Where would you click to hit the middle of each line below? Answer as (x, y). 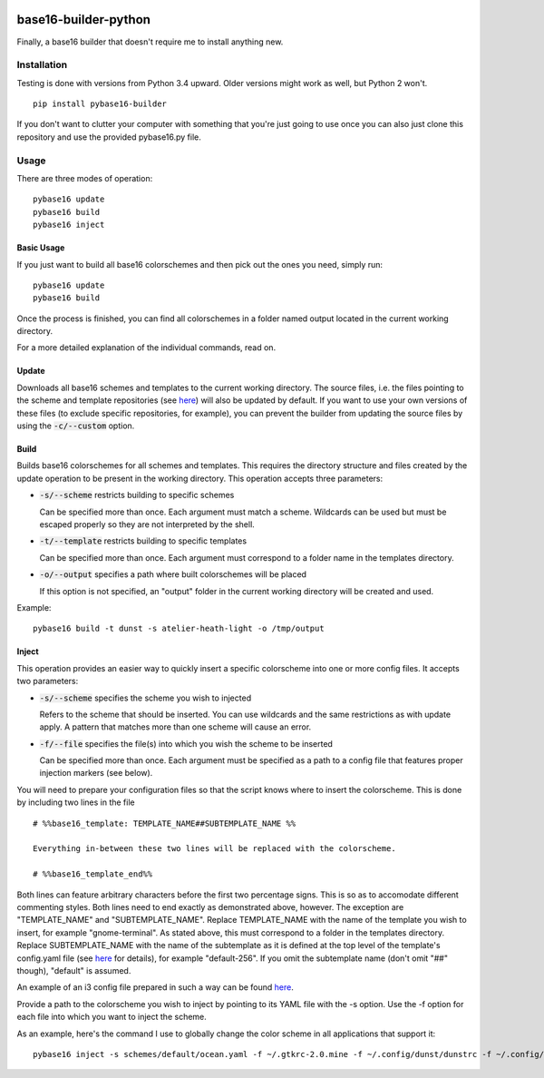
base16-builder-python (84, 20)
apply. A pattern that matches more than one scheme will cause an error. (175, 727)
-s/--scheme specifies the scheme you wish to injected (146, 698)
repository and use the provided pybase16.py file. (109, 137)
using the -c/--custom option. (76, 426)
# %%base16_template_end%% (93, 874)
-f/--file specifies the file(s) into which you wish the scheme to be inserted (186, 743)
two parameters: (48, 681)
